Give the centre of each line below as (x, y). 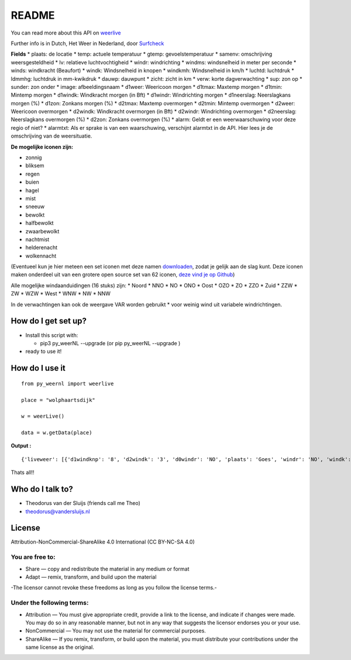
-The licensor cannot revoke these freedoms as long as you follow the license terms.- (114, 587)
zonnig (34, 157)
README (33, 15)
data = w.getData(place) (57, 433)
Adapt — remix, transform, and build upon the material (91, 577)
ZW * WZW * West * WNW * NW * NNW (61, 294)
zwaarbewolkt (42, 231)
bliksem (35, 166)
